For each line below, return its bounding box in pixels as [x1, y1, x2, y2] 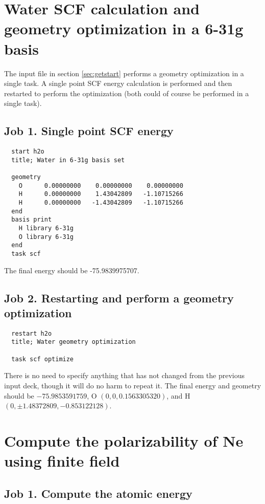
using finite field [4, 450, 120, 471]
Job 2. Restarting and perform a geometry [4, 290, 234, 305]
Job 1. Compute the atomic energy [4, 485, 192, 501]
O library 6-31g [18, 233, 74, 240]
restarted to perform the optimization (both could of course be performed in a [4, 87, 249, 98]
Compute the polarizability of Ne [4, 430, 244, 451]
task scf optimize [11, 355, 74, 363]
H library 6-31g [18, 224, 74, 232]
